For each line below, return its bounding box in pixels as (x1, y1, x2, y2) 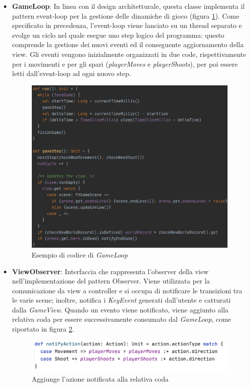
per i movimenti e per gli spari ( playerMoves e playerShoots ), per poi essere (12, 58, 238, 69)
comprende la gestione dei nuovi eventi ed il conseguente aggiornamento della (12, 39, 244, 50)
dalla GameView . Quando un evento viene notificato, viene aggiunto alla (12, 304, 228, 314)
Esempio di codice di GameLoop (31, 249, 128, 259)
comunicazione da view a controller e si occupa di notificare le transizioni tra (12, 285, 242, 295)
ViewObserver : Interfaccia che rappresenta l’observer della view (12, 266, 209, 276)
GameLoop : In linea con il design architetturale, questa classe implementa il (12, 1, 245, 11)
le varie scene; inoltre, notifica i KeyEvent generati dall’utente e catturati (12, 295, 231, 305)
